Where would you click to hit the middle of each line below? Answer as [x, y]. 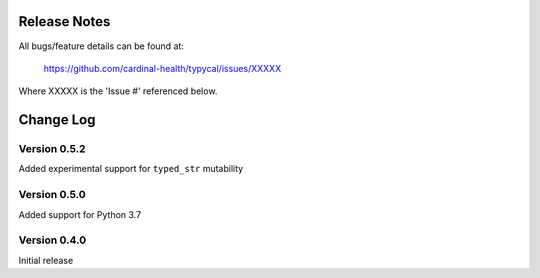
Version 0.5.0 [52, 195]
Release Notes [64, 21]
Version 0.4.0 [52, 240]
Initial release [46, 260]
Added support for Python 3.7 [80, 214]
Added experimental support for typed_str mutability [131, 169]
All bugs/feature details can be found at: [101, 46]
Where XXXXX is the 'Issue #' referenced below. [118, 91]
